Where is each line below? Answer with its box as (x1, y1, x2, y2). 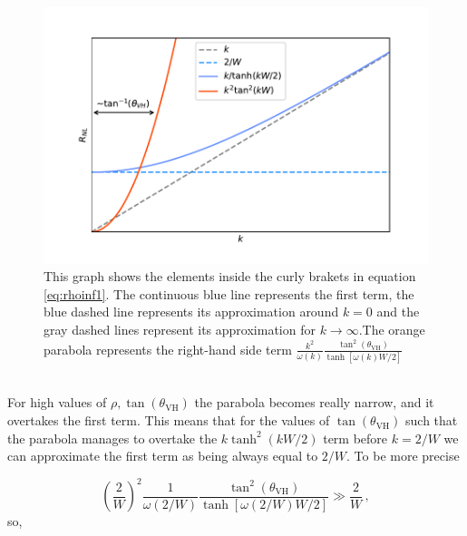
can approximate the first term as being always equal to (7, 446, 318, 465)
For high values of (7, 393, 107, 412)
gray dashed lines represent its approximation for (44, 320, 316, 339)
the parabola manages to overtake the (7, 428, 218, 447)
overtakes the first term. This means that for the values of (7, 411, 330, 430)
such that (405, 411, 458, 430)
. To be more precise (346, 446, 460, 465)
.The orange (358, 320, 425, 339)
